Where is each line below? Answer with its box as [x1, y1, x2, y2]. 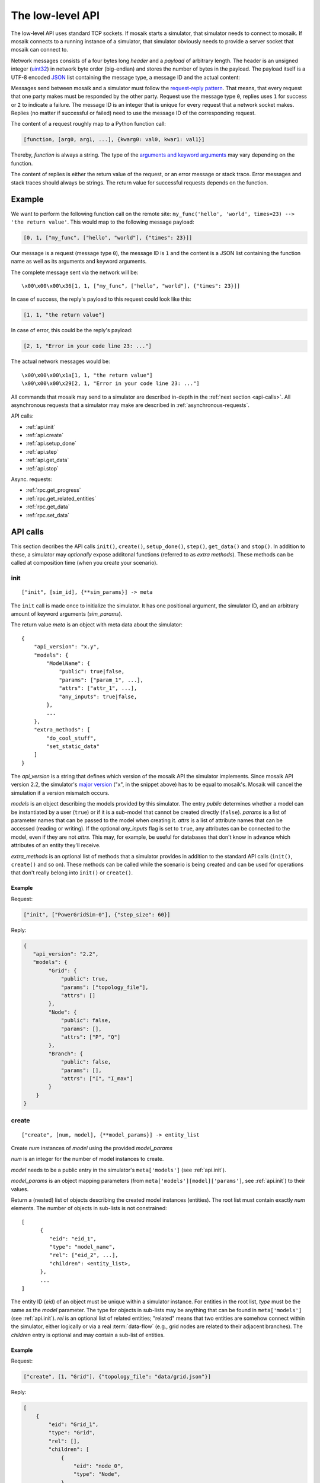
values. [11, 1185, 29, 1192]
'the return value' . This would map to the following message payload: [11, 218, 195, 225]
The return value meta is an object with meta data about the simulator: [11, 621, 183, 628]
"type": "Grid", [48, 1430, 96, 1436]
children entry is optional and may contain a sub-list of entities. [11, 1331, 165, 1338]
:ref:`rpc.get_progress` [25, 486, 81, 494]
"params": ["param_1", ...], [59, 676, 143, 683]
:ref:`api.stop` [25, 464, 59, 472]
